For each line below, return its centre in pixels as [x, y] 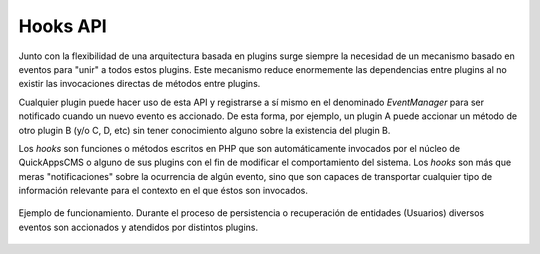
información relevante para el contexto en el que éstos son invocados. [163, 191]
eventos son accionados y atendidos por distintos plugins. [138, 227]
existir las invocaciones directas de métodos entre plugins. [139, 84]
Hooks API [62, 26]
